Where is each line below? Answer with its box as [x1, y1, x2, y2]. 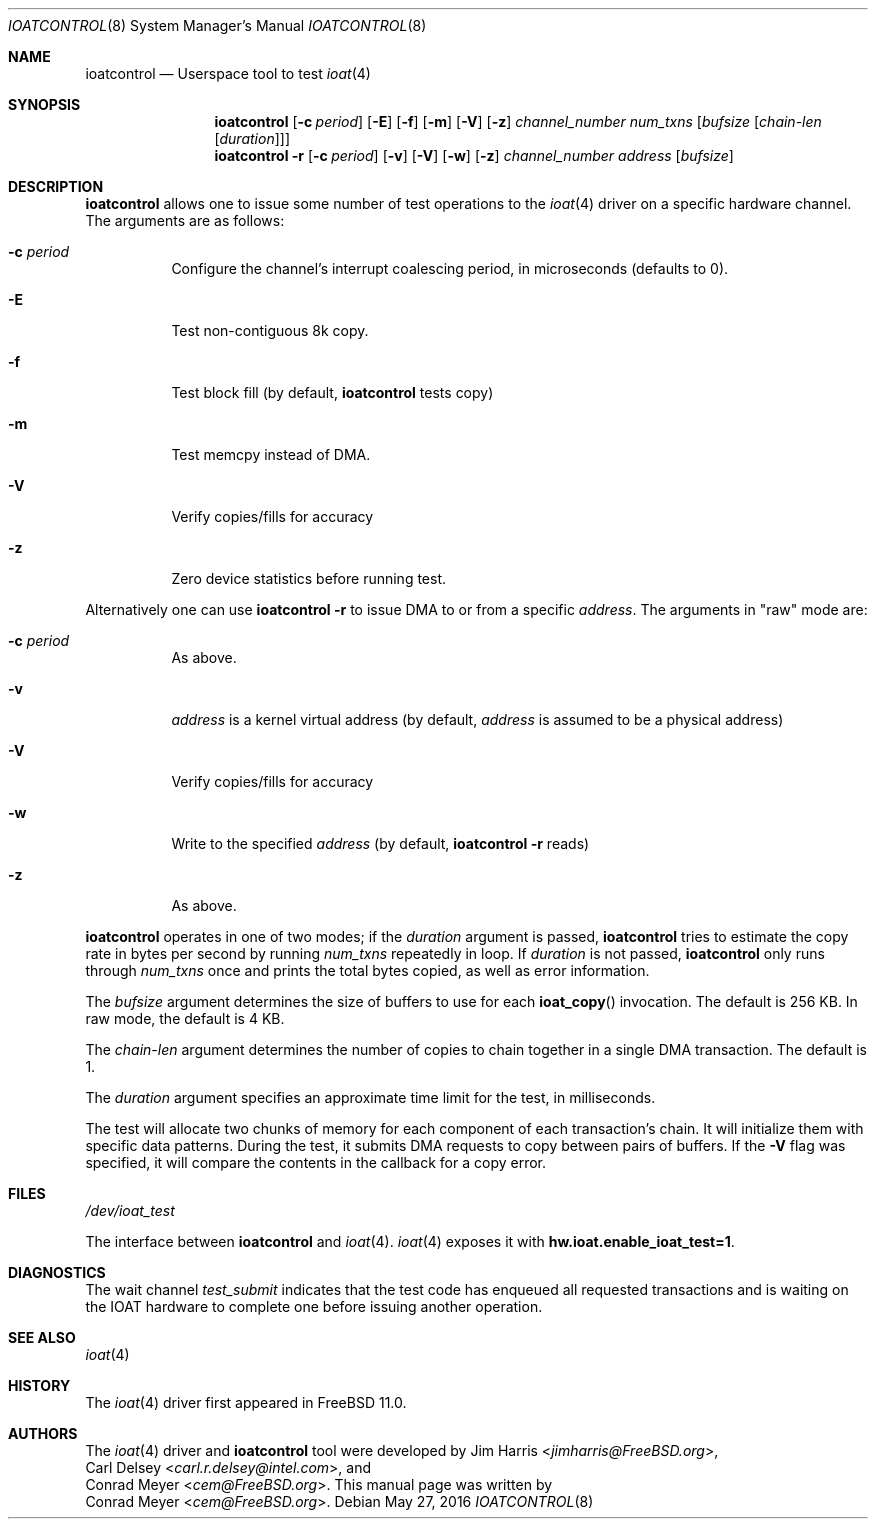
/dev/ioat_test [85, 1202, 175, 1219]
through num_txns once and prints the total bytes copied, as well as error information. [85, 962, 650, 979]
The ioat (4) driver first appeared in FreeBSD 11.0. [85, 1394, 407, 1411]
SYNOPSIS [8, 96, 81, 113]
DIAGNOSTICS [8, 1264, 106, 1281]
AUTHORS [8, 1425, 78, 1442]
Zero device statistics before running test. [171, 570, 447, 587]
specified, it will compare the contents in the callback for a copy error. [85, 1154, 546, 1171]
